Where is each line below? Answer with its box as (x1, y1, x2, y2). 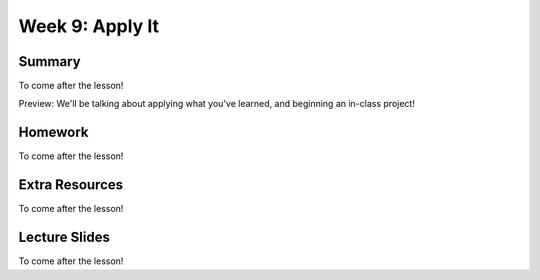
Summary (18, 53, 81, 70)
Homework (18, 124, 89, 141)
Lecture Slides (18, 229, 110, 246)
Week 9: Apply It (18, 15, 160, 37)
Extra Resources (18, 176, 124, 194)
